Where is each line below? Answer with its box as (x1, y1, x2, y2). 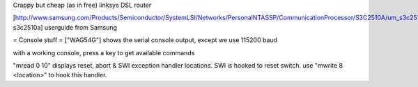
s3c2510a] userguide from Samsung (13, 23, 118, 31)
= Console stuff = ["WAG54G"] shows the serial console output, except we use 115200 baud (13, 36, 278, 44)
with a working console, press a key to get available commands (13, 48, 195, 57)
